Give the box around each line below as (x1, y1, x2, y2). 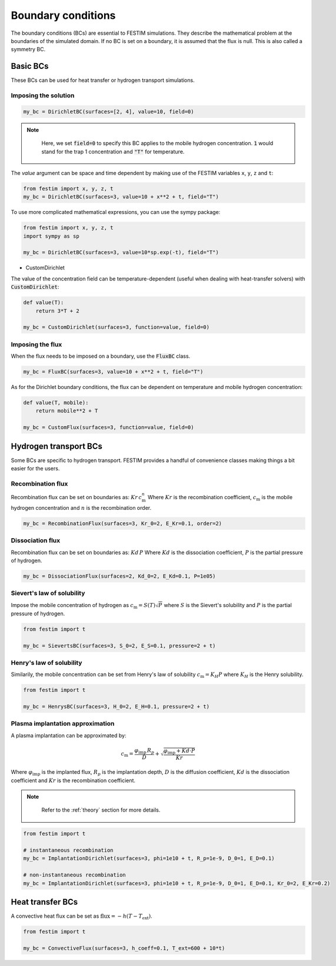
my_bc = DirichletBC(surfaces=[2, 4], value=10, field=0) (23, 108, 194, 115)
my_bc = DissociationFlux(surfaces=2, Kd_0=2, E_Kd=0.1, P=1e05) (23, 572, 216, 579)
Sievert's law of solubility (11, 589, 85, 598)
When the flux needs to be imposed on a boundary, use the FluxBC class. (11, 352, 191, 360)
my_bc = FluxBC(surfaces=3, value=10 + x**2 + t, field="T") (23, 368, 204, 375)
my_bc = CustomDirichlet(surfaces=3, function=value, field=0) (23, 324, 210, 331)
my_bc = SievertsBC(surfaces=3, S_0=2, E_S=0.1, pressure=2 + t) (23, 642, 216, 649)
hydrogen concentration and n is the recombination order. (11, 504, 152, 511)
